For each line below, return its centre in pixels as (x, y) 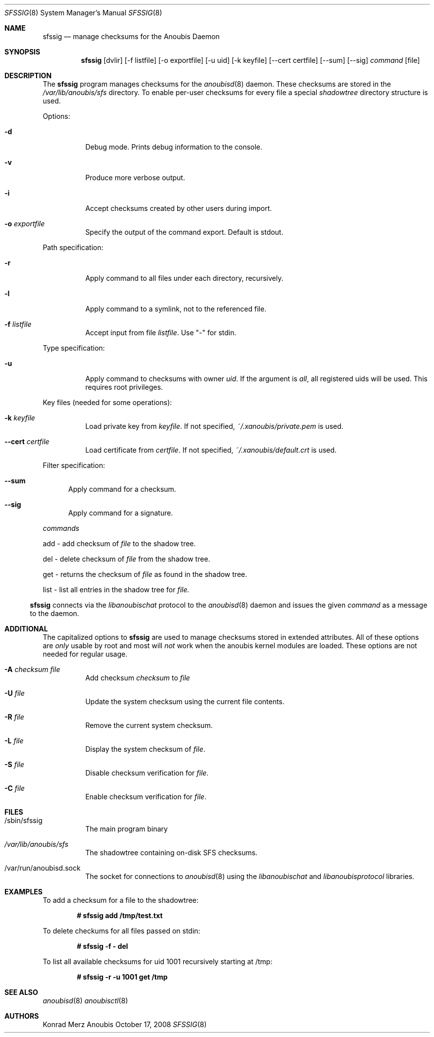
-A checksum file (32, 669)
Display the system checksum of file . (145, 749)
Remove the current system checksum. (149, 725)
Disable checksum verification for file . (147, 773)
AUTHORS (22, 1016)
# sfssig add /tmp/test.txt (120, 915)
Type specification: (74, 348)
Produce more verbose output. (135, 178)
